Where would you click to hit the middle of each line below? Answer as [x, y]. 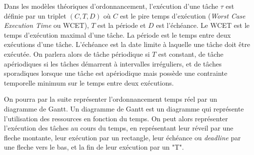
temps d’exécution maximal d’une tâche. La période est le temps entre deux [117, 34]
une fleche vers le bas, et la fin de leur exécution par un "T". [94, 147]
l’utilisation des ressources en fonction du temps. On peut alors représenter [116, 118]
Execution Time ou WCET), [47, 25]
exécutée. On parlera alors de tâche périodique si [77, 54]
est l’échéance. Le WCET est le [203, 25]
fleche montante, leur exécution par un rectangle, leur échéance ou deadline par [122, 137]
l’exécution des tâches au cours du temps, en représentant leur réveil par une [119, 128]
